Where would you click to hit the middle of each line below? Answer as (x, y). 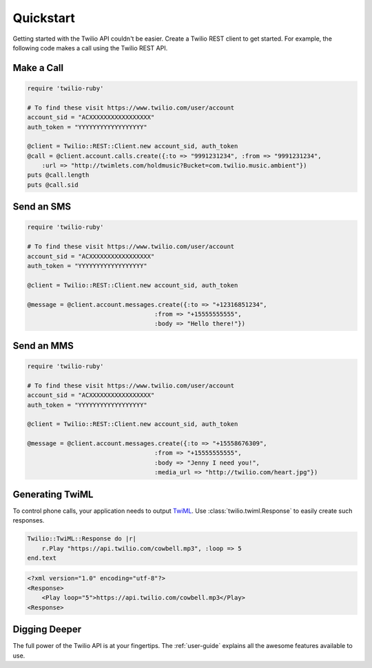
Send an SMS (42, 207)
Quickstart (44, 18)
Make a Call (38, 68)
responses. (29, 520)
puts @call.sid (53, 185)
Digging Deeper (47, 630)
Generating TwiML (53, 494)
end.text (42, 558)
